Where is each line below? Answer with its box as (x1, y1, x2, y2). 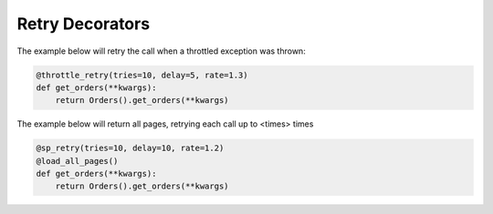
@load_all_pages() (36, 156, 119, 166)
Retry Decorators (16, 14, 151, 34)
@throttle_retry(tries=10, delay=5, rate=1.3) (36, 69, 248, 80)
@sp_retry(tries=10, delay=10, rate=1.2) (36, 143, 225, 154)
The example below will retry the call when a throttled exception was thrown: (16, 46, 306, 56)
